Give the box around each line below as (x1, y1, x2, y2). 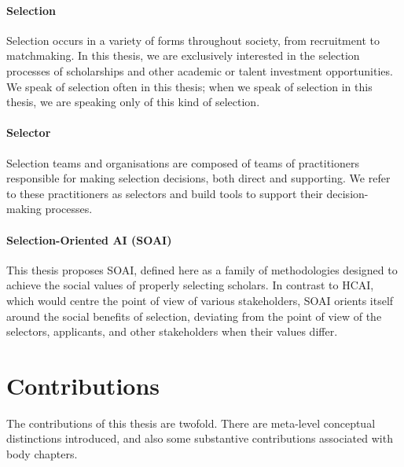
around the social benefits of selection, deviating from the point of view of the (6, 307, 382, 324)
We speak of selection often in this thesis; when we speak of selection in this (6, 78, 373, 94)
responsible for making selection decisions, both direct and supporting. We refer (6, 170, 391, 186)
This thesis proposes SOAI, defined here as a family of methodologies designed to (6, 261, 398, 278)
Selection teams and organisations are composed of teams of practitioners (6, 154, 359, 171)
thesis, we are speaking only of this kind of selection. (6, 94, 260, 110)
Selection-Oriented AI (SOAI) (6, 231, 172, 248)
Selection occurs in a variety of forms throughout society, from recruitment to (6, 31, 380, 48)
